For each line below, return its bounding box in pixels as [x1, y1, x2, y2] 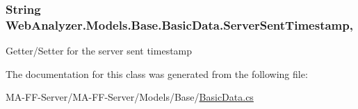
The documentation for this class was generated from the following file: [6, 66, 308, 81]
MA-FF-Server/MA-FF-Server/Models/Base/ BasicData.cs [6, 90, 254, 104]
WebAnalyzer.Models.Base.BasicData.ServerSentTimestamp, [6, 16, 353, 33]
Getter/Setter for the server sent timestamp [6, 43, 193, 58]
